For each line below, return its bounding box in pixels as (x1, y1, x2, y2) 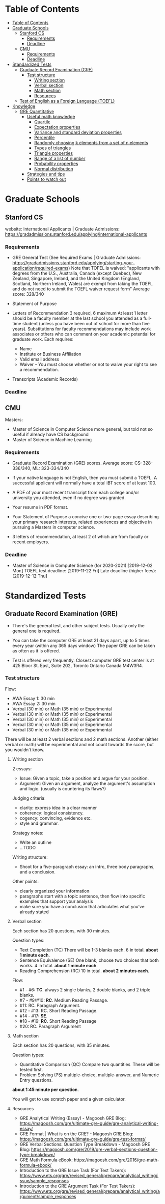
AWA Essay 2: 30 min (12, 700, 55, 706)
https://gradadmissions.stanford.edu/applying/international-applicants (5, 231, 147, 237)
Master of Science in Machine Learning (12, 436, 92, 443)
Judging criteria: (12, 795, 46, 801)
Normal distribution (34, 166, 74, 171)
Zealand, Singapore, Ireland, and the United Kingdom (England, (12, 276, 140, 281)
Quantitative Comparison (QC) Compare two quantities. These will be (19, 1061, 160, 1067)
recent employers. (12, 539, 49, 545)
